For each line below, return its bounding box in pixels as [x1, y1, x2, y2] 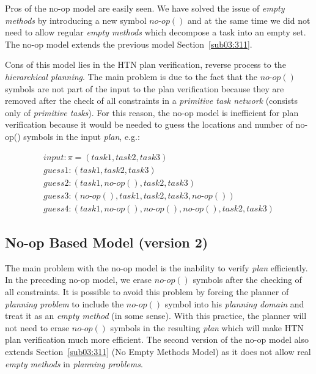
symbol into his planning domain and [164, 297, 304, 310]
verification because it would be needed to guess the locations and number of [5, 118, 293, 131]
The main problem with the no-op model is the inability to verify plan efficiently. [5, 261, 308, 274]
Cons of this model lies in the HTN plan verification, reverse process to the [5, 58, 286, 71]
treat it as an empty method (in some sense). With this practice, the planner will [5, 309, 307, 322]
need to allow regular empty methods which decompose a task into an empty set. [5, 26, 306, 38]
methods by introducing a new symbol [5, 13, 147, 26]
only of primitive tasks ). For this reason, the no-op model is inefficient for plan [5, 106, 299, 119]
